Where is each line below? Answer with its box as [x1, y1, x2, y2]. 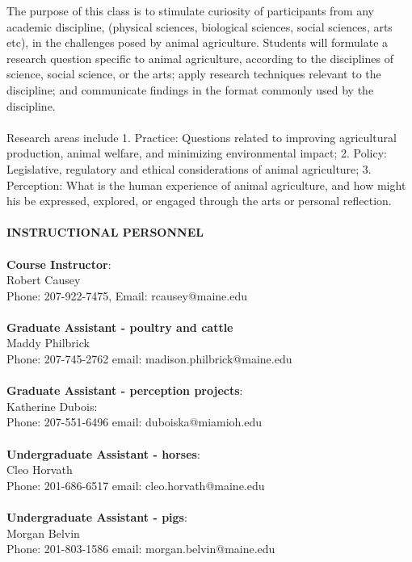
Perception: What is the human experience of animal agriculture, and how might [6, 176, 406, 193]
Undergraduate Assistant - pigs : [6, 509, 187, 525]
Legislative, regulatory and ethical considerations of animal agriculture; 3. [6, 160, 372, 177]
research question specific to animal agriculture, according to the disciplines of [6, 49, 393, 66]
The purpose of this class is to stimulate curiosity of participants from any [6, 2, 374, 19]
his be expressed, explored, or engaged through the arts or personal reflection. [6, 192, 392, 209]
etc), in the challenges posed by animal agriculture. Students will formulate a [6, 34, 389, 51]
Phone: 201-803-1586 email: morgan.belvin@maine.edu [6, 540, 275, 557]
